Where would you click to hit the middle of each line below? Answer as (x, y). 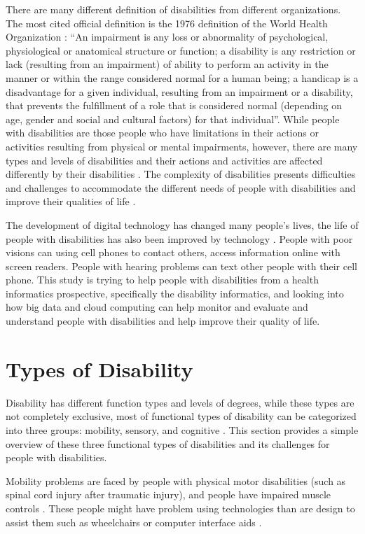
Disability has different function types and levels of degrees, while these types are (180, 402)
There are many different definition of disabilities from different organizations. (173, 9)
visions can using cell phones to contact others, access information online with (173, 252)
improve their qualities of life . (71, 201)
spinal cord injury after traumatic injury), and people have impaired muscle (168, 494)
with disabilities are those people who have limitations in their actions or (162, 133)
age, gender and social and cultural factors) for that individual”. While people (173, 119)
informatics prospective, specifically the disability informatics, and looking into (175, 293)
